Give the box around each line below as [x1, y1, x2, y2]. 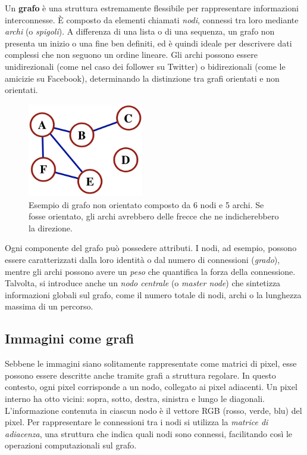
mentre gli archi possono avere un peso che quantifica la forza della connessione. [5, 265, 296, 277]
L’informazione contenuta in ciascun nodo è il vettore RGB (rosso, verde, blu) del [5, 404, 302, 416]
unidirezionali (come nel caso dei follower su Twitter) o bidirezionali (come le [5, 60, 286, 72]
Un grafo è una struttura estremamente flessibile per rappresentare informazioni [5, 2, 299, 14]
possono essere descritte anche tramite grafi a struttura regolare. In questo [5, 369, 276, 381]
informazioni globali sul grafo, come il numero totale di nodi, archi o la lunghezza [5, 288, 302, 301]
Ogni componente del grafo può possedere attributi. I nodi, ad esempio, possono [5, 242, 297, 254]
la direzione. [29, 221, 73, 234]
